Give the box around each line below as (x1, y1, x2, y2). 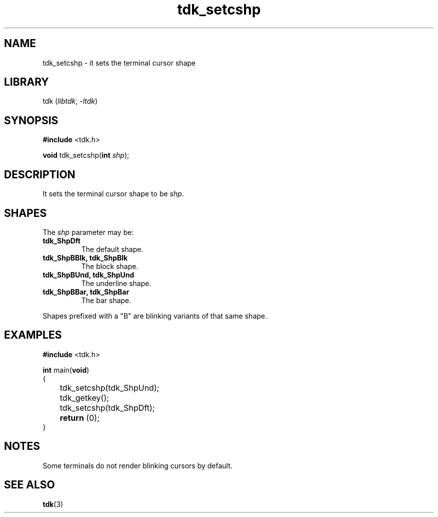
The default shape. (81, 244, 143, 253)
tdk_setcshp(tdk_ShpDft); (59, 402, 155, 413)
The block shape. (81, 262, 138, 271)
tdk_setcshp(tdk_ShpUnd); (59, 382, 159, 393)
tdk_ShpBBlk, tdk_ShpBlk (42, 253, 128, 262)
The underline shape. (81, 279, 151, 288)
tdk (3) (42, 499, 63, 508)
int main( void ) (42, 365, 89, 374)
